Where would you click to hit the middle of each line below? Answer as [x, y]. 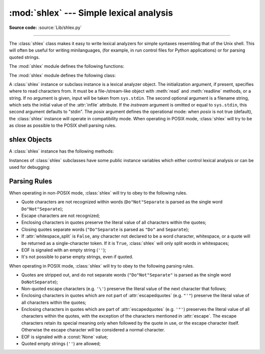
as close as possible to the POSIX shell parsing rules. [63, 126]
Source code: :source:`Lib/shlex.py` [45, 27]
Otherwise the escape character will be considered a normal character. [93, 330]
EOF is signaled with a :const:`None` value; [65, 337]
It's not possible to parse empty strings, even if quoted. [77, 257]
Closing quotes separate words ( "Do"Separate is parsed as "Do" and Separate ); [105, 229]
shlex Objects [31, 140]
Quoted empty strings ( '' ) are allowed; [61, 344]
